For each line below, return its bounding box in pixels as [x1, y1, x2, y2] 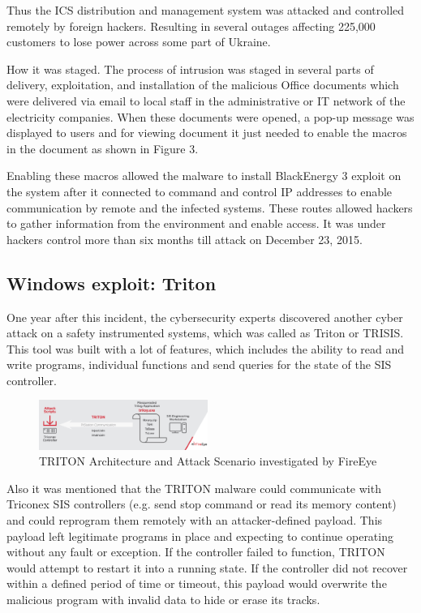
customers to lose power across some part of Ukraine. [6, 33, 271, 50]
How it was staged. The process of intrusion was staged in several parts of [6, 60, 374, 77]
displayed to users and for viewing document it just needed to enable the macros [6, 124, 407, 141]
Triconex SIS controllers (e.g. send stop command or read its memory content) [6, 495, 397, 512]
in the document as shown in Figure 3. [6, 139, 199, 156]
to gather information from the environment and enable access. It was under [6, 215, 386, 232]
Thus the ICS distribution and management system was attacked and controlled [6, 2, 405, 18]
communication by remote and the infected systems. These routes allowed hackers [6, 199, 413, 216]
